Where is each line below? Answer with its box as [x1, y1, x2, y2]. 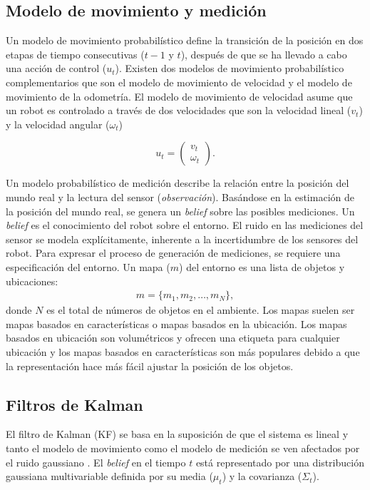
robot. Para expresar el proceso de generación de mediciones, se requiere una [6, 245, 341, 260]
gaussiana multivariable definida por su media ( [6, 469, 213, 484]
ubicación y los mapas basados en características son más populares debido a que [6, 344, 360, 359]
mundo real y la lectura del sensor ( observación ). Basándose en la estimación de [6, 189, 354, 204]
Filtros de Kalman [6, 393, 143, 415]
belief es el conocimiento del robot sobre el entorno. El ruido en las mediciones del [6, 218, 364, 233]
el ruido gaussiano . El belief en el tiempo [6, 454, 186, 469]
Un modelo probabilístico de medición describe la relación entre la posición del [6, 175, 349, 190]
